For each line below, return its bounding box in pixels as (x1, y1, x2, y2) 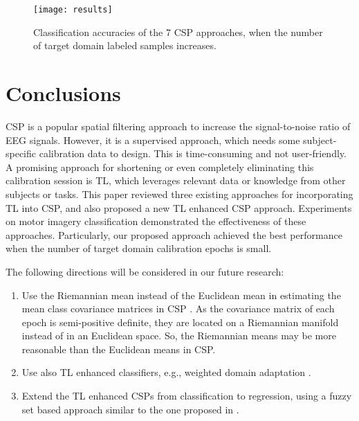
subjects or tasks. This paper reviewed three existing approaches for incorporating (6, 186, 353, 201)
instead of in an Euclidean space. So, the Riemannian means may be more (21, 328, 336, 343)
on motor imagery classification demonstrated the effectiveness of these (6, 214, 306, 229)
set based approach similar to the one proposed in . (21, 402, 239, 416)
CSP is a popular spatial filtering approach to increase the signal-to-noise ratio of (6, 118, 351, 133)
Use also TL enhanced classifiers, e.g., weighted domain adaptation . (21, 365, 311, 379)
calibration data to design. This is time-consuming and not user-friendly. (39, 146, 347, 161)
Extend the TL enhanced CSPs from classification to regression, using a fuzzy (21, 388, 352, 403)
